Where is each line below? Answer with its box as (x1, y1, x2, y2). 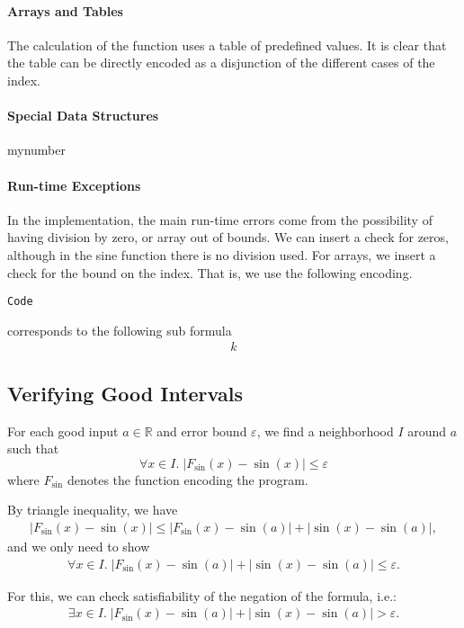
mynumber (7, 140, 66, 159)
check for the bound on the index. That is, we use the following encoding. (7, 263, 413, 282)
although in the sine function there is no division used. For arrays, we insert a (7, 245, 436, 264)
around (407, 421, 447, 440)
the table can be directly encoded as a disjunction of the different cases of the (7, 53, 435, 72)
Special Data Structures (7, 106, 159, 125)
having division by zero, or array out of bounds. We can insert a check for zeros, (7, 228, 449, 247)
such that (7, 439, 59, 458)
